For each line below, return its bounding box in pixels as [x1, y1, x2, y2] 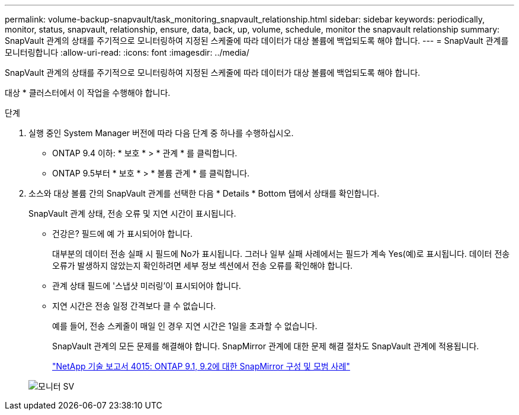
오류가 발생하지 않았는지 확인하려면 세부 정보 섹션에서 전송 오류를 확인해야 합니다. [52, 260, 353, 271]
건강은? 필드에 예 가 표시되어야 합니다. [52, 229, 193, 239]
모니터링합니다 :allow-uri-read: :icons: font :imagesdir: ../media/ [5, 47, 249, 57]
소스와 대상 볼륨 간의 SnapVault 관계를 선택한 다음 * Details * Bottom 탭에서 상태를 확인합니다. [28, 188, 380, 198]
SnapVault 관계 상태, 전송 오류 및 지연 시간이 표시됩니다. [28, 208, 236, 218]
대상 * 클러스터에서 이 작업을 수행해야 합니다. [5, 88, 171, 98]
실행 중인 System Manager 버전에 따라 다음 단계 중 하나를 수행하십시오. [28, 128, 294, 138]
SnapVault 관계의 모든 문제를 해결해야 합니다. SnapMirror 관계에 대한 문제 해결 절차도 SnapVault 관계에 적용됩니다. [52, 341, 479, 351]
